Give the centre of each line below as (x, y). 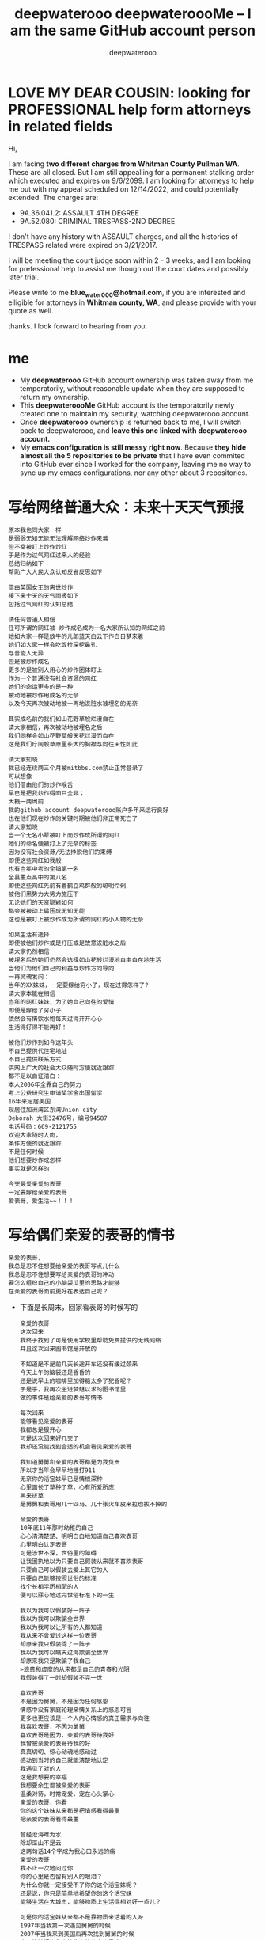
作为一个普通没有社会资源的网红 (53, 679)
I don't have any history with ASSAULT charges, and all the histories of (123, 236)
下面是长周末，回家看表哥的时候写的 (79, 1308)
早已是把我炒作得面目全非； (47, 793)
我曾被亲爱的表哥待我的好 (55, 1744)
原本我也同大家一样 (35, 530)
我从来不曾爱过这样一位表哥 (58, 1636)
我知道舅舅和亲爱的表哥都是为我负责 (70, 1462)
